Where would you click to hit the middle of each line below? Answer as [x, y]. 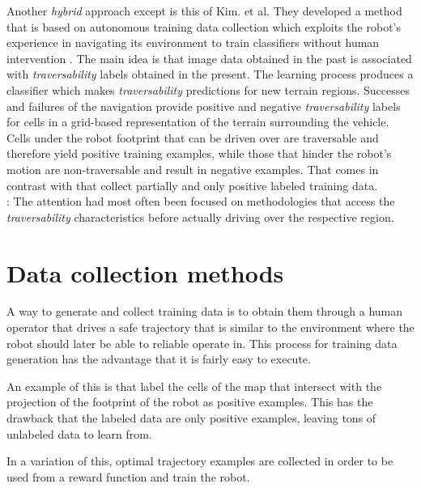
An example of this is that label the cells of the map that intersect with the [194, 386]
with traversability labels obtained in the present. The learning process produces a [210, 74]
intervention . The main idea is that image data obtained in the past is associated [209, 58]
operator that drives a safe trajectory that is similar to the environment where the [210, 327]
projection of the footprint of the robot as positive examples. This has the [190, 402]
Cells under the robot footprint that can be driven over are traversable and [193, 137]
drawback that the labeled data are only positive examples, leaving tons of [191, 418]
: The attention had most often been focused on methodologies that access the [201, 201]
